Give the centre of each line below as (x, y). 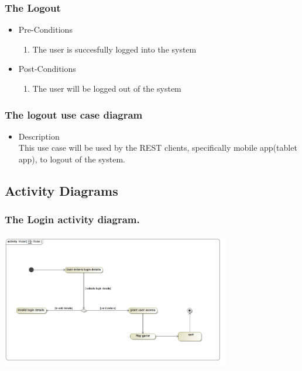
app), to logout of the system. (72, 159)
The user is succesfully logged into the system (114, 49)
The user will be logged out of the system (107, 88)
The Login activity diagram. (72, 219)
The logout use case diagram (74, 114)
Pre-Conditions (45, 30)
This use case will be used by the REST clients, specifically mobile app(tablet (158, 148)
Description (39, 136)
